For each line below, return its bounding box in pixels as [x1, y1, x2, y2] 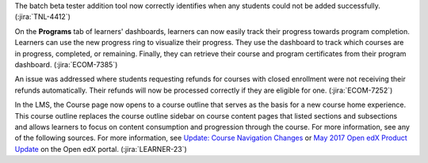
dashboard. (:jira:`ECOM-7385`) [14, 59, 118, 69]
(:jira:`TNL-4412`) [14, 12, 71, 21]
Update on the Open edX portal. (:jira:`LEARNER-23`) [14, 144, 188, 154]
